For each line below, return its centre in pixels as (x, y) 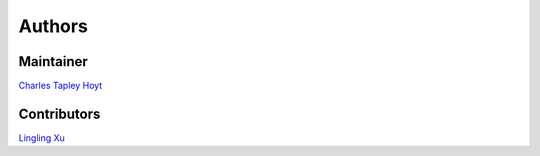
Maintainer (53, 61)
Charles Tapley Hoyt (60, 86)
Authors (53, 26)
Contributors (59, 113)
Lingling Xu (41, 137)
